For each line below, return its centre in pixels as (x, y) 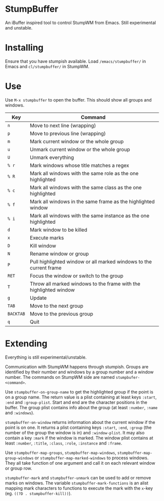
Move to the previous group (62, 314)
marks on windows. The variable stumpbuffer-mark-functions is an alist (77, 483)
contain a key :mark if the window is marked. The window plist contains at (79, 438)
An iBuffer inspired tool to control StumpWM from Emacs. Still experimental (81, 23)
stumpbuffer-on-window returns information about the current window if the (80, 422)
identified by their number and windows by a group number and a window (79, 372)
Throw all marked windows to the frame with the (85, 284)
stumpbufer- (128, 377)
